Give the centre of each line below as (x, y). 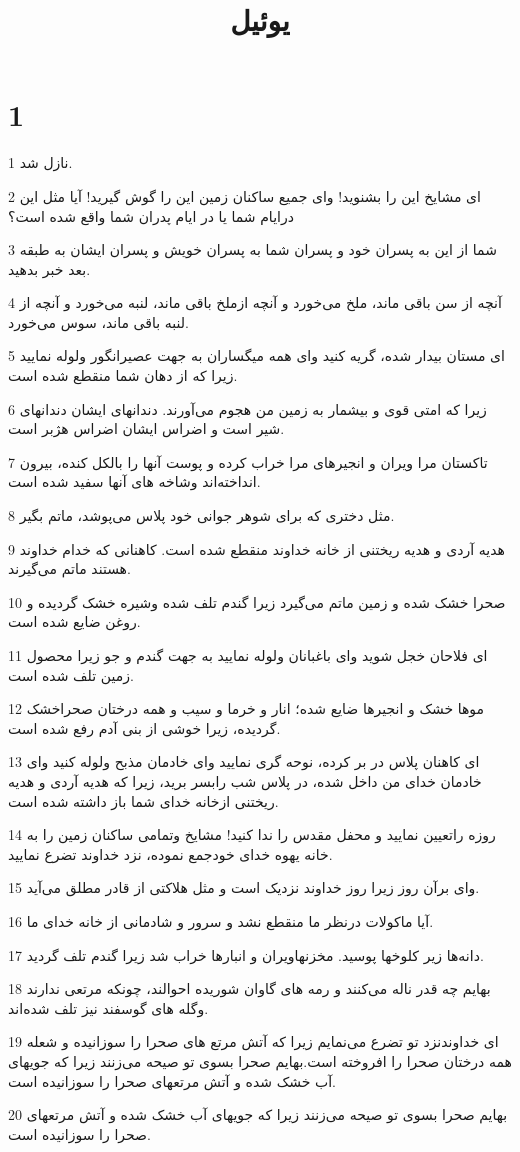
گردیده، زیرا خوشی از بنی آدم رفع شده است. (144, 727)
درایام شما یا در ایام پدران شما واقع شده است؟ (151, 215)
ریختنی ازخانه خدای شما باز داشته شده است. (143, 800)
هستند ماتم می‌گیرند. (69, 568)
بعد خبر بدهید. (49, 268)
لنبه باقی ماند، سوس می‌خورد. (98, 321)
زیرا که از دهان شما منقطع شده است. (123, 375)
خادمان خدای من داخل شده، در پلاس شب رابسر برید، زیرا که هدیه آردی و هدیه (245, 780)
